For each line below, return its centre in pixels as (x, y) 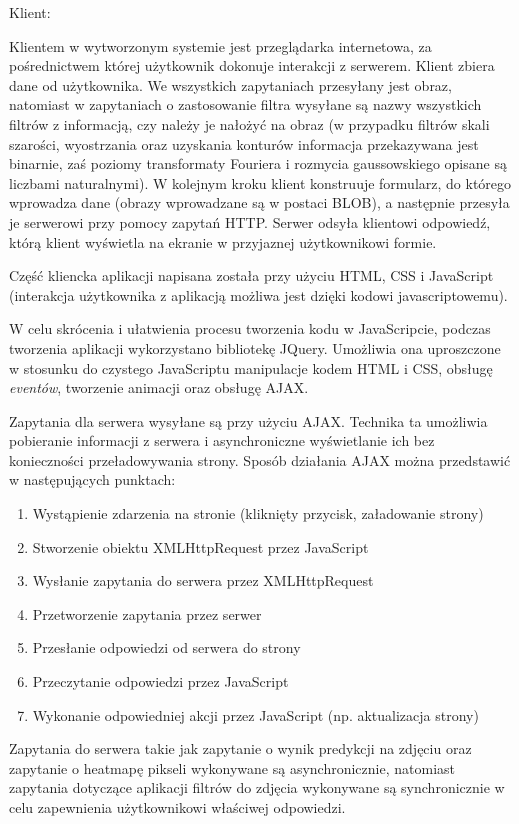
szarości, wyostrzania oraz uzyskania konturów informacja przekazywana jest (244, 143)
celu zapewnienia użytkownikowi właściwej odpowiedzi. (177, 807)
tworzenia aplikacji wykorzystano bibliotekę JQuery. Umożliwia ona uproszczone (255, 347)
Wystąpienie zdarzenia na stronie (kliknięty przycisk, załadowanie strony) (258, 513)
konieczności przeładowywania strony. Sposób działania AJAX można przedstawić (260, 459)
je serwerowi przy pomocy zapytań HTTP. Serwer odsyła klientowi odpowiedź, (250, 221)
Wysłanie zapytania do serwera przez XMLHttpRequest (203, 580)
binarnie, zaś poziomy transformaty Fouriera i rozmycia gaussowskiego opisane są (258, 163)
